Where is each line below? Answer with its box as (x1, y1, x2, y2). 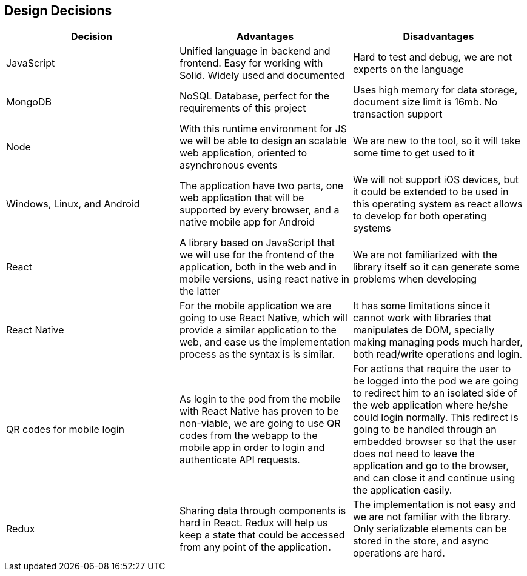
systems (352, 222, 391, 235)
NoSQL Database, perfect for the (179, 90, 329, 102)
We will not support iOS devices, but (352, 173, 519, 186)
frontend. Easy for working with (179, 57, 323, 70)
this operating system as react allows (352, 198, 523, 210)
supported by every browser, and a (179, 204, 340, 216)
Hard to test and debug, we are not (352, 51, 512, 64)
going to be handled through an (352, 423, 497, 436)
